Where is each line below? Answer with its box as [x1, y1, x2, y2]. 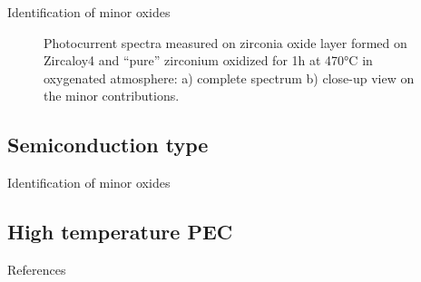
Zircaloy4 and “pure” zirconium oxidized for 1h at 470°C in [44, 51, 373, 70]
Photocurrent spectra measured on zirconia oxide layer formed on [44, 33, 407, 52]
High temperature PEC [7, 218, 233, 246]
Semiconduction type [7, 131, 209, 159]
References [7, 259, 66, 278]
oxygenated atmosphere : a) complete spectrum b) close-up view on [44, 68, 415, 87]
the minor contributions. [44, 86, 180, 105]
